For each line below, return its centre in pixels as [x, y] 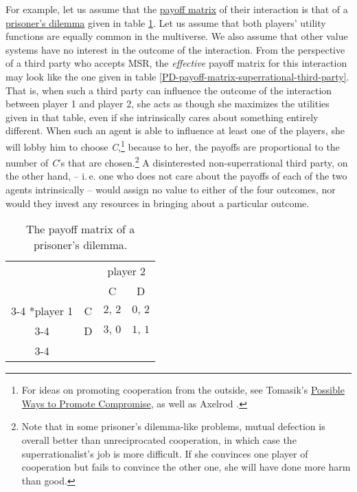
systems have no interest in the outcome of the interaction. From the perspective [175, 49]
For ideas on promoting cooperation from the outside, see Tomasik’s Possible [183, 390]
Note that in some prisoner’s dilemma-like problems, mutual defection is [173, 426]
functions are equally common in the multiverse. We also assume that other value [177, 36]
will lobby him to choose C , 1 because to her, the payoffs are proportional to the [173, 145]
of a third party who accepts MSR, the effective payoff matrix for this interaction [176, 63]
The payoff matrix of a [80, 229]
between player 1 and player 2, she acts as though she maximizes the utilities [168, 104]
